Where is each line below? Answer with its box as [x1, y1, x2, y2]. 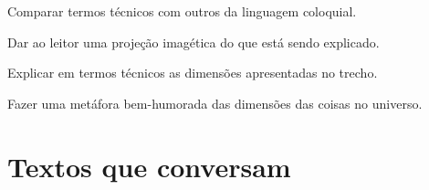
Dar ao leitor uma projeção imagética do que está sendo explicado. [7, 32, 380, 51]
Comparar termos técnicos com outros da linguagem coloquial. [7, 2, 357, 20]
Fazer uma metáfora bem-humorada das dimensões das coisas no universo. [7, 93, 423, 112]
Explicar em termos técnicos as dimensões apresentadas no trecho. [7, 63, 378, 82]
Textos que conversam [7, 147, 291, 185]
